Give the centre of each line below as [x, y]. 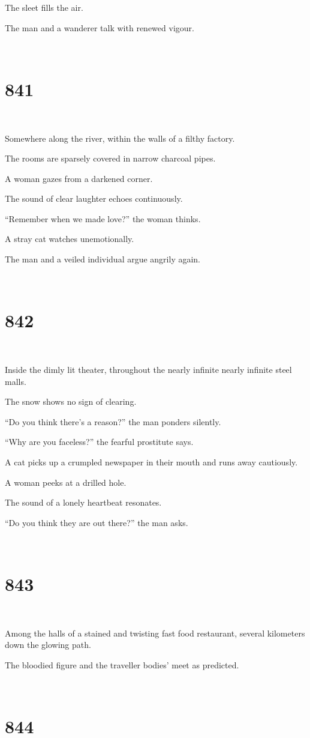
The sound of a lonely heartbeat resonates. [83, 502]
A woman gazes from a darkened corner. [79, 178]
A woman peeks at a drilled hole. [66, 482]
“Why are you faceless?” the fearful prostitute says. [99, 442]
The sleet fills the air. [44, 7]
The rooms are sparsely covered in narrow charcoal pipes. [110, 158]
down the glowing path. [48, 645]
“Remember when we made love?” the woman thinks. [103, 218]
